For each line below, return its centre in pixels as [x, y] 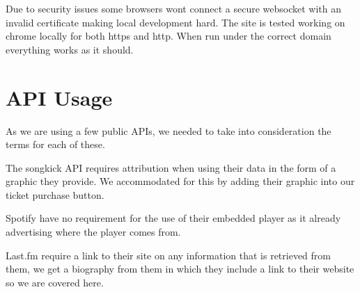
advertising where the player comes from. [93, 232]
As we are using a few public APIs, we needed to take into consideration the [169, 130]
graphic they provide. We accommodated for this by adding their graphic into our [180, 181]
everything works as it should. [70, 49]
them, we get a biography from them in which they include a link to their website [180, 269]
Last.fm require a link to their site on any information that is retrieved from [168, 255]
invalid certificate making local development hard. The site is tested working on [175, 22]
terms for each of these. [55, 144]
